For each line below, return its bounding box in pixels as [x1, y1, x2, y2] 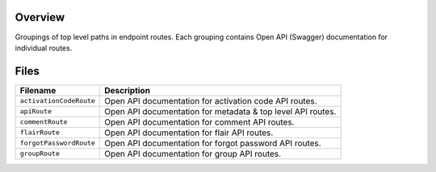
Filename [19, 84, 57, 96]
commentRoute [19, 117, 68, 126]
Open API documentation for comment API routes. [103, 117, 295, 128]
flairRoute [19, 129, 61, 137]
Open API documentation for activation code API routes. [103, 95, 318, 106]
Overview [15, 10, 65, 24]
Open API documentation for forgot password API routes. [103, 137, 322, 149]
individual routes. [15, 43, 73, 52]
